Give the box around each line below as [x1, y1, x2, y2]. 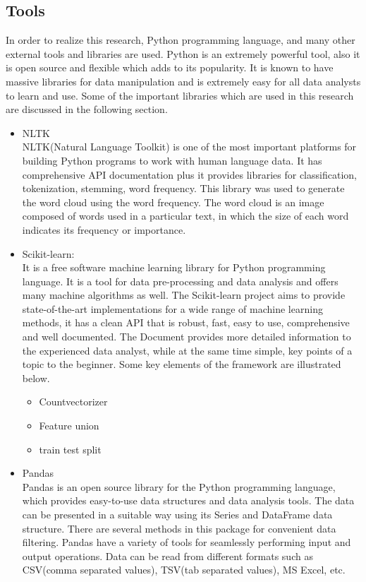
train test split [39, 441, 102, 456]
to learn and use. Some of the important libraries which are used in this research [6, 88, 354, 102]
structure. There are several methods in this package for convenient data [22, 521, 336, 535]
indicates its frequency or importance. [22, 222, 186, 237]
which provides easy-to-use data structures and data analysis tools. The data [22, 493, 355, 508]
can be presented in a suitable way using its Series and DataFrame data [22, 507, 333, 522]
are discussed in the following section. [6, 102, 168, 117]
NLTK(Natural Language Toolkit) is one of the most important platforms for [22, 139, 357, 154]
